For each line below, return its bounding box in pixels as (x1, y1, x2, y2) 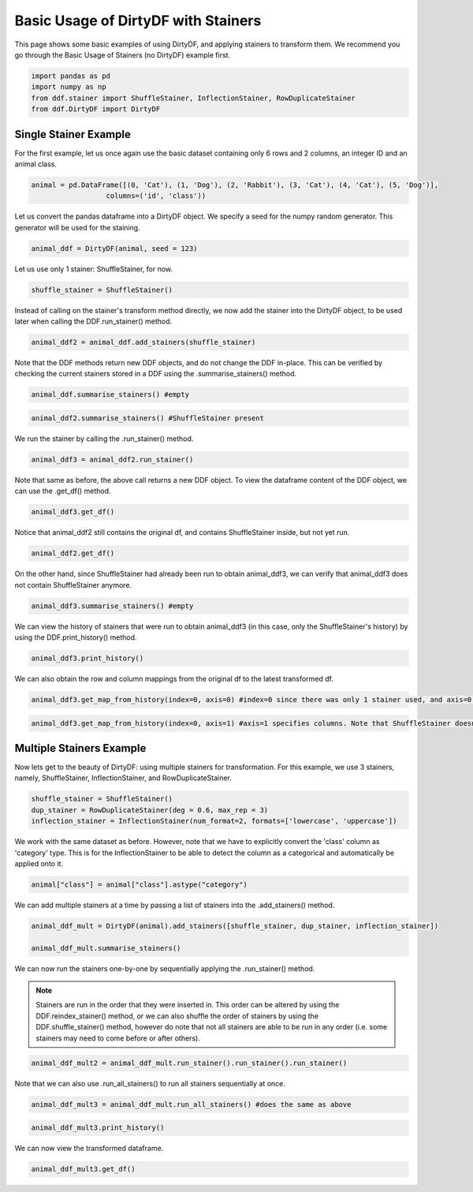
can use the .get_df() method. (14, 486, 111, 496)
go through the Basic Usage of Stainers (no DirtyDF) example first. (14, 50, 231, 59)
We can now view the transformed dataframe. (14, 1144, 164, 1153)
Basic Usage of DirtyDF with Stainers (14, 12, 262, 29)
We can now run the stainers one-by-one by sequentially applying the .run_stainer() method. (14, 963, 315, 973)
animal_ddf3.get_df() (31, 507, 115, 517)
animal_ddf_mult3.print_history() (31, 1123, 165, 1132)
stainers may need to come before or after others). (35, 1033, 200, 1043)
